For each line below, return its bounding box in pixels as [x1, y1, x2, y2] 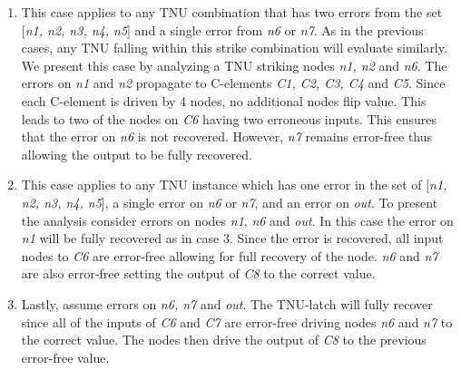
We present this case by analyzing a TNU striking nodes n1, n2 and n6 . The [21, 55, 447, 74]
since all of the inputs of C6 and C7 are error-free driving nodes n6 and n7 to [21, 312, 453, 331]
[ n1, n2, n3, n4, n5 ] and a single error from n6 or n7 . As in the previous [21, 20, 424, 39]
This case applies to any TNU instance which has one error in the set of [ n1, [21, 175, 447, 194]
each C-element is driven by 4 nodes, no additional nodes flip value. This [21, 91, 427, 110]
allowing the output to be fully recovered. [21, 144, 252, 163]
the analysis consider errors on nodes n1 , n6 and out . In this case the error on [21, 210, 454, 229]
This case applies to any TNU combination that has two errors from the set [21, 3, 443, 21]
